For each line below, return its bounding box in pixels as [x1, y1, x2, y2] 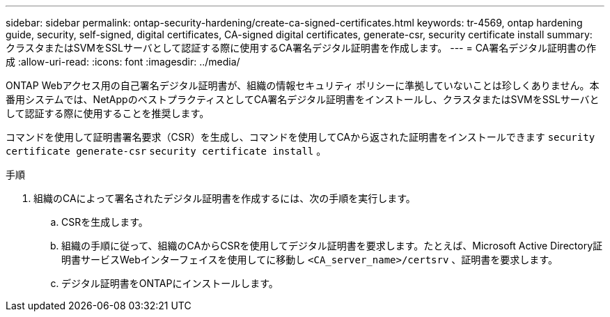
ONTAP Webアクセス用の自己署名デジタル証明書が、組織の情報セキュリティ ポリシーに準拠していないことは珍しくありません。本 [6, 79, 600, 91]
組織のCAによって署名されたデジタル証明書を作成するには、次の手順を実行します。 [33, 192, 416, 204]
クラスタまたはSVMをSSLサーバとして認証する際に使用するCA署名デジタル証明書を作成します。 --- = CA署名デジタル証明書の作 [6, 42, 596, 54]
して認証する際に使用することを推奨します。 [6, 107, 210, 119]
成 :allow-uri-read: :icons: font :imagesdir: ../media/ [6, 56, 240, 68]
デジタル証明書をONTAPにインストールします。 [61, 277, 279, 289]
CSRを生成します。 [61, 216, 148, 228]
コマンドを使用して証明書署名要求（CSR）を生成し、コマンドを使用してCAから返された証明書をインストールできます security [6, 131, 595, 143]
